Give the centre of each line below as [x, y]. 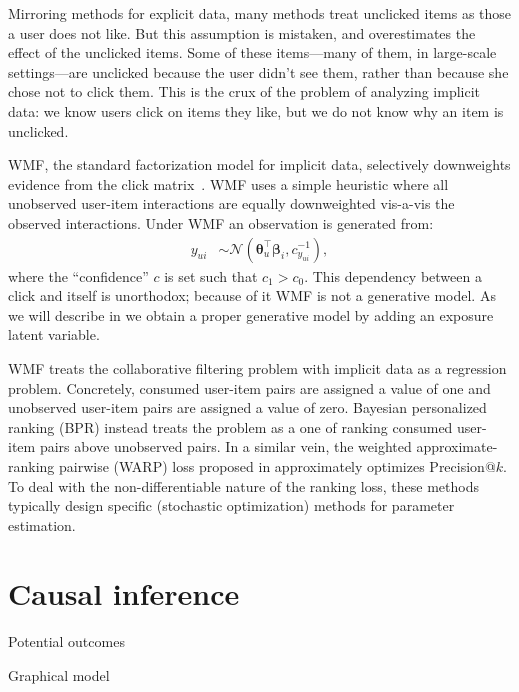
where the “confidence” [78, 275]
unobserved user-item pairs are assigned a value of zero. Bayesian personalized [247, 407]
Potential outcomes [66, 641]
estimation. [42, 524]
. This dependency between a [393, 275]
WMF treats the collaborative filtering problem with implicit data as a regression [257, 367]
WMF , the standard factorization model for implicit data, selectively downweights [259, 164]
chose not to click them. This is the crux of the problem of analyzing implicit [244, 91]
